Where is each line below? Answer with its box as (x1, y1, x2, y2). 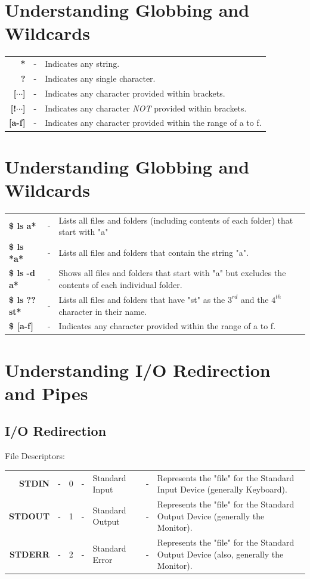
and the (240, 293, 269, 305)
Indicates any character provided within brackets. (45, 86, 225, 99)
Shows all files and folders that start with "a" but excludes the (58, 267, 286, 279)
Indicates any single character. (45, 72, 156, 84)
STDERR (9, 547, 50, 560)
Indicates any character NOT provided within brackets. (45, 101, 247, 114)
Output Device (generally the (157, 509, 265, 522)
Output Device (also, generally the (157, 547, 284, 560)
